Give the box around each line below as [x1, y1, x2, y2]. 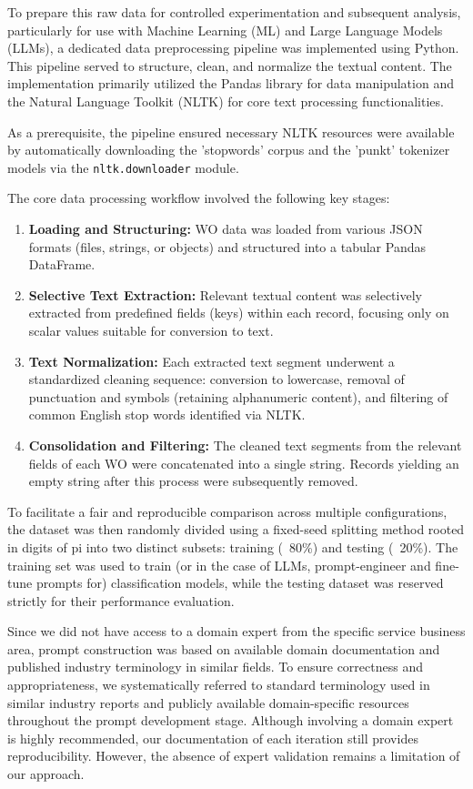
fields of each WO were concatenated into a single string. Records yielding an [28, 453, 459, 472]
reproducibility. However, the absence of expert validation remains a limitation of [7, 746, 460, 765]
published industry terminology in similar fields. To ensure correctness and [7, 657, 423, 676]
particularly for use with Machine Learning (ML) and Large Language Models [7, 20, 443, 39]
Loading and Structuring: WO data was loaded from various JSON [28, 219, 423, 238]
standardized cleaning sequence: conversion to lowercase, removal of [28, 369, 405, 389]
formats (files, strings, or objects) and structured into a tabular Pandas [28, 237, 426, 256]
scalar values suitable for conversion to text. [28, 320, 274, 339]
